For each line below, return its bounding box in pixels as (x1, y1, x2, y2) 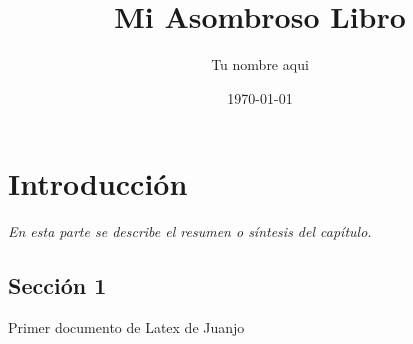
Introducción (8, 163, 188, 204)
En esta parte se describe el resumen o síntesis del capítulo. (8, 221, 372, 242)
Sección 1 (8, 270, 107, 301)
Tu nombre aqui (211, 54, 309, 75)
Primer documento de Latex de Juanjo (8, 317, 245, 338)
